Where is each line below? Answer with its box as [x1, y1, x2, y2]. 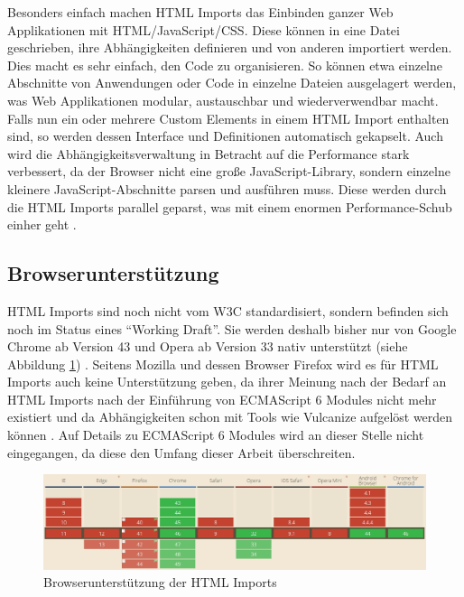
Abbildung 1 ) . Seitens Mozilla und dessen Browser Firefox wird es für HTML [7, 354, 439, 373]
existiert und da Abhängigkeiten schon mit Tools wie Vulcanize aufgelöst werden [7, 407, 453, 426]
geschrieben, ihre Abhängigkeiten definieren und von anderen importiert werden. [7, 38, 452, 57]
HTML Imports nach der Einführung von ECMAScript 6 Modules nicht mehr [7, 389, 437, 408]
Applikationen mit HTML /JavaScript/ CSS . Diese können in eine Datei [7, 20, 400, 39]
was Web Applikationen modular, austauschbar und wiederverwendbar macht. [7, 90, 439, 109]
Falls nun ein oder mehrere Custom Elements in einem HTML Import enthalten [7, 108, 450, 127]
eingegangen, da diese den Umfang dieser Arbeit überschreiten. [7, 443, 356, 462]
